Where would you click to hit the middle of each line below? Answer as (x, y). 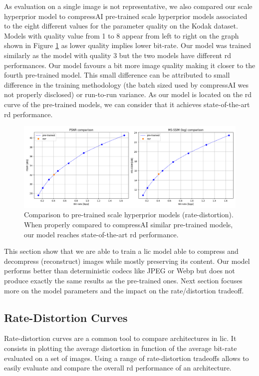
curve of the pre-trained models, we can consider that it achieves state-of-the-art (127, 104)
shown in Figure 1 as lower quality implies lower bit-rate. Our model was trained (128, 45)
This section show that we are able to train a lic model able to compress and (121, 251)
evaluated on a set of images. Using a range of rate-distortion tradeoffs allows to (127, 358)
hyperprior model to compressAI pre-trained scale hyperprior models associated (126, 16)
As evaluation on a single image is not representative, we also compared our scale (128, 6)
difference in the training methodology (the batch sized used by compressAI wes (127, 84)
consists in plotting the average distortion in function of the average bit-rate (121, 348)
